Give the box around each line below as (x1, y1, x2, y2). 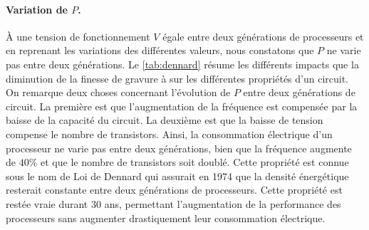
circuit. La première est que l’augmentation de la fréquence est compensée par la (6, 98, 358, 113)
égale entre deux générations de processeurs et (162, 28, 364, 43)
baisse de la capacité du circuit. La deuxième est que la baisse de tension (6, 113, 323, 127)
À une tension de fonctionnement (6, 28, 150, 43)
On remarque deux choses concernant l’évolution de (6, 85, 231, 100)
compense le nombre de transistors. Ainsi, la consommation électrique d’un (6, 126, 333, 141)
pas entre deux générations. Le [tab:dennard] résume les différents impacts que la (6, 56, 359, 71)
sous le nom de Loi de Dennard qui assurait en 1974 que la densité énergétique (6, 168, 349, 183)
